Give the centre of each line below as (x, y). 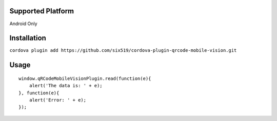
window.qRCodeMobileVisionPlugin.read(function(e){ (85, 78)
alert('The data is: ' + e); (66, 86)
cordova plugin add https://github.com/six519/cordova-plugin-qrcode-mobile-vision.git (123, 51)
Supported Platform (42, 11)
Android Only (24, 24)
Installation (28, 38)
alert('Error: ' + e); (58, 100)
